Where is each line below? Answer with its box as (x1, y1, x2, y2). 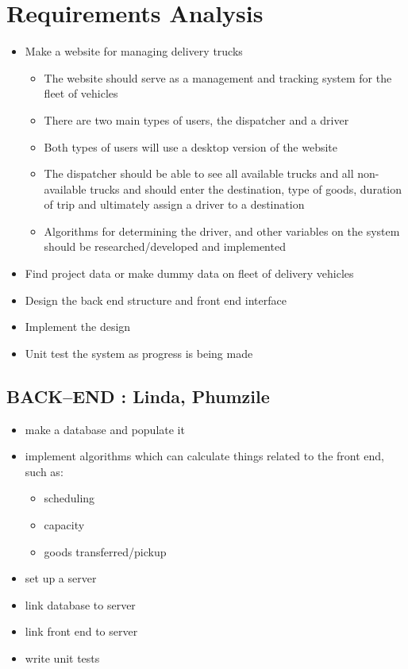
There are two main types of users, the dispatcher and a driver (44, 111, 349, 128)
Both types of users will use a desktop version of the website (44, 138, 338, 155)
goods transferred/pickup (44, 543, 167, 559)
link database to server (25, 596, 136, 613)
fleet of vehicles (44, 85, 118, 102)
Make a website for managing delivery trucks (25, 43, 243, 60)
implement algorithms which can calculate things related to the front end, (25, 448, 384, 464)
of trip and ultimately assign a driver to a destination (44, 196, 305, 213)
